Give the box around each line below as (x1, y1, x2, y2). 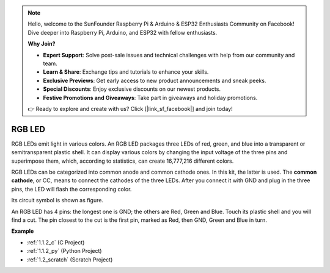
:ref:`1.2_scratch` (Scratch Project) (26, 256, 113, 263)
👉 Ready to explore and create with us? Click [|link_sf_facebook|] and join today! (28, 105, 233, 112)
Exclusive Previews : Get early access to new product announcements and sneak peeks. (43, 77, 266, 84)
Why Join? (28, 40, 56, 48)
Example (11, 227, 34, 235)
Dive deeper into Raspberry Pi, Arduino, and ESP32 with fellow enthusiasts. (28, 29, 218, 36)
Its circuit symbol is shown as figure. (11, 197, 104, 204)
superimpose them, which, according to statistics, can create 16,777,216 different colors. (11, 157, 234, 165)
